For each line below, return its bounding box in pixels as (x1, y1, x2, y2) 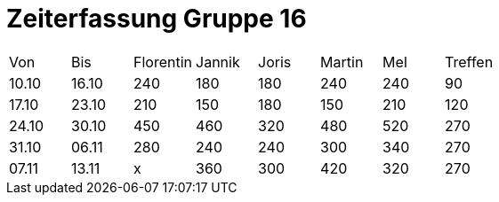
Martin (320, 52, 364, 71)
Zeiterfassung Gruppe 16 (6, 4, 307, 34)
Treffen (445, 52, 494, 71)
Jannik (196, 52, 240, 71)
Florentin (133, 52, 193, 71)
